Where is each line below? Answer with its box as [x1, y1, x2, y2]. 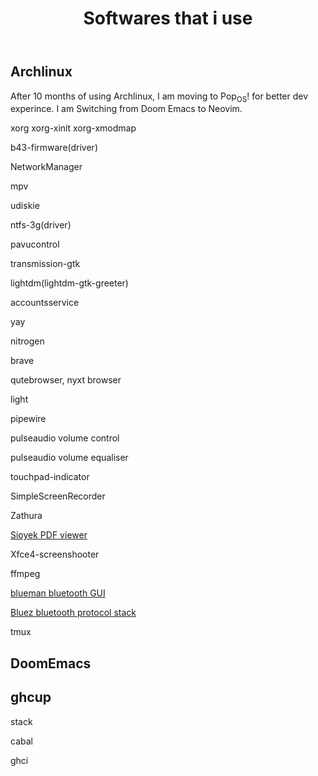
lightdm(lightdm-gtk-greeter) [10, 277, 129, 289]
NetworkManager [10, 161, 83, 173]
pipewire [10, 413, 47, 425]
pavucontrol [10, 238, 60, 251]
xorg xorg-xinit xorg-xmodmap [10, 122, 137, 134]
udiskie [10, 200, 40, 212]
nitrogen [10, 335, 45, 347]
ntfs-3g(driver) [10, 219, 72, 231]
